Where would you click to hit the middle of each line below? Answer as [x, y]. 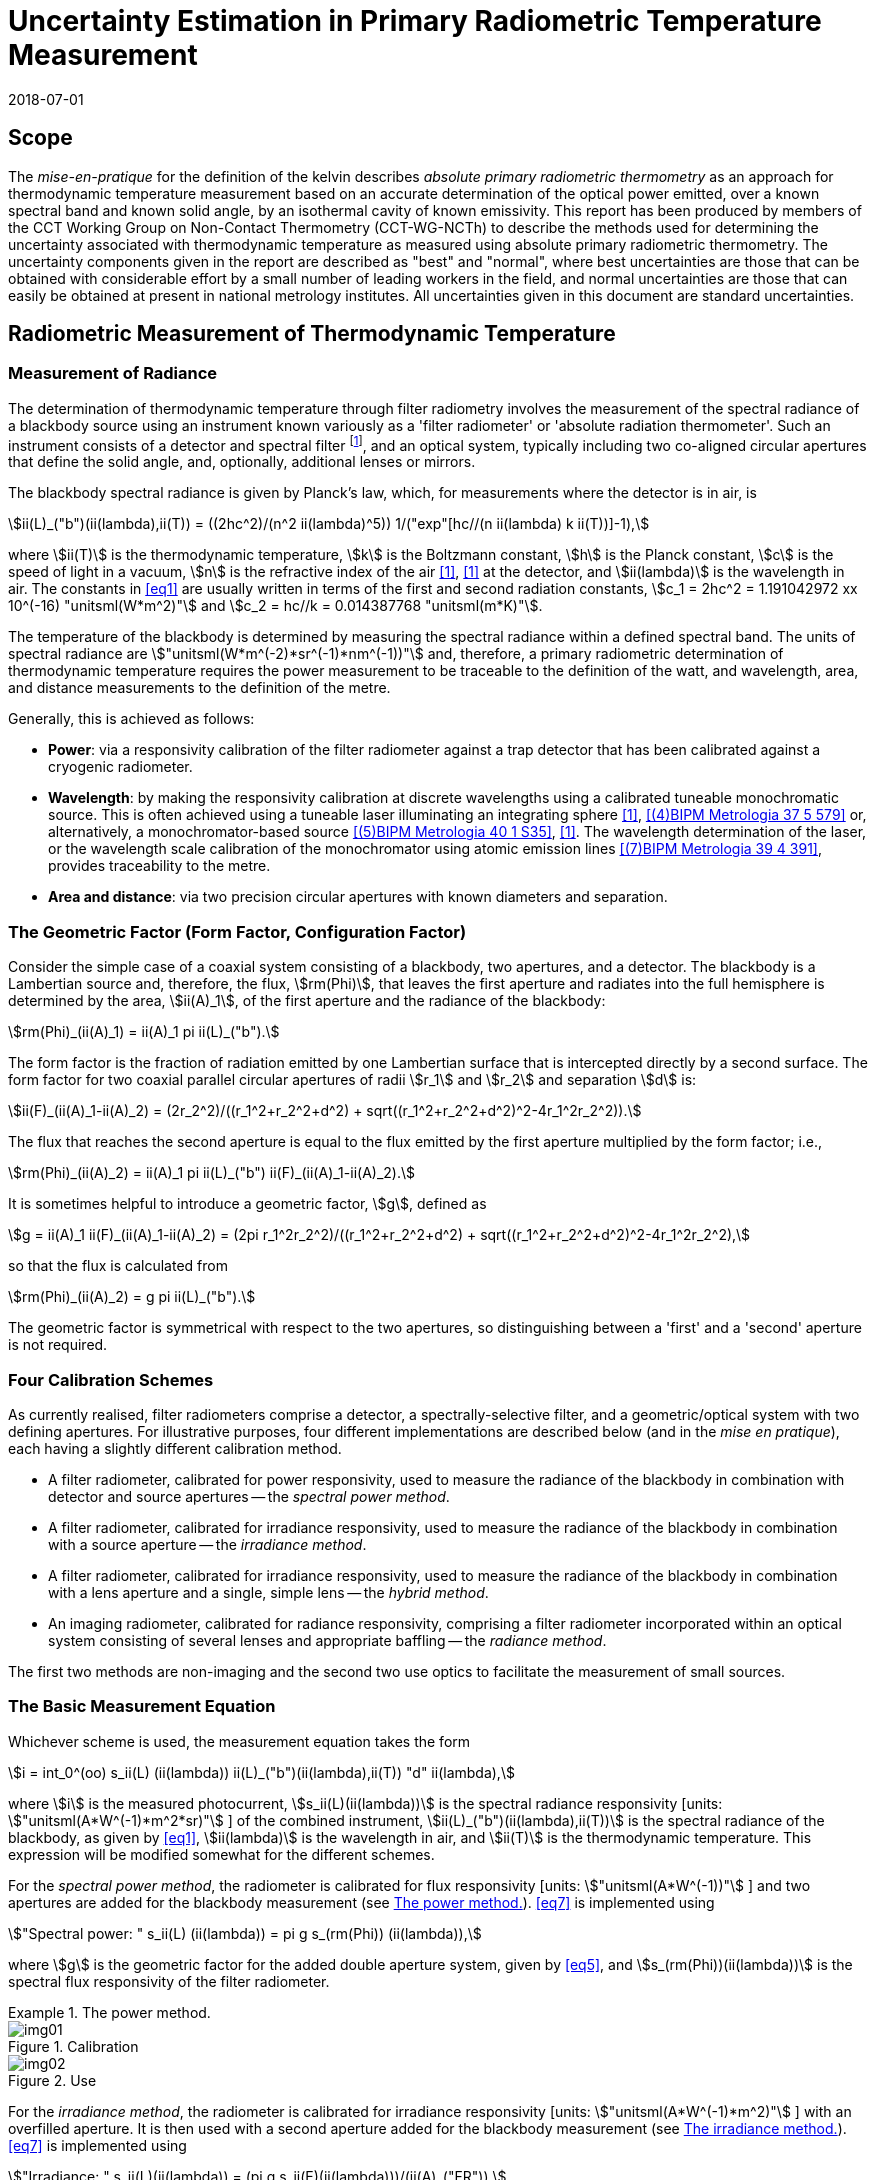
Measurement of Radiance [113, 373]
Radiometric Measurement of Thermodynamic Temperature [312, 334]
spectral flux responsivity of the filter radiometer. [169, 1981]
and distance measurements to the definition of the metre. [199, 688]
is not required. [58, 1345]
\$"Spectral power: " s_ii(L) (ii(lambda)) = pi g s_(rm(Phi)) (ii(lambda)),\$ [245, 1933]
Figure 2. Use [52, 2080]
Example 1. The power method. [109, 2012]
